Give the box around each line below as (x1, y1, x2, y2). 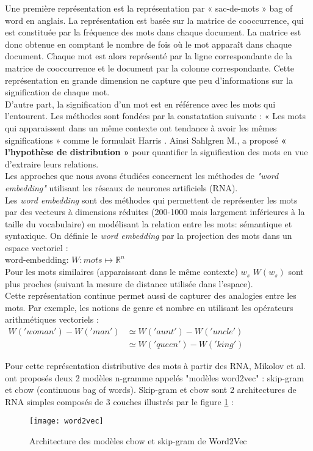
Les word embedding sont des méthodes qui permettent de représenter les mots (5, 193, 298, 206)
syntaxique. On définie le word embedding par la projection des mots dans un (5, 229, 292, 242)
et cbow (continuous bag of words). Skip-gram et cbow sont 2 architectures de (5, 383, 297, 396)
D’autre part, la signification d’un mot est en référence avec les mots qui (5, 97, 276, 110)
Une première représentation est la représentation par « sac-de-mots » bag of (5, 2, 293, 14)
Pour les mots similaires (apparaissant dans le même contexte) (5, 265, 238, 278)
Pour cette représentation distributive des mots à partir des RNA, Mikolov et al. (5, 359, 306, 372)
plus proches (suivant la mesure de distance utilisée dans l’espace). (5, 277, 253, 290)
